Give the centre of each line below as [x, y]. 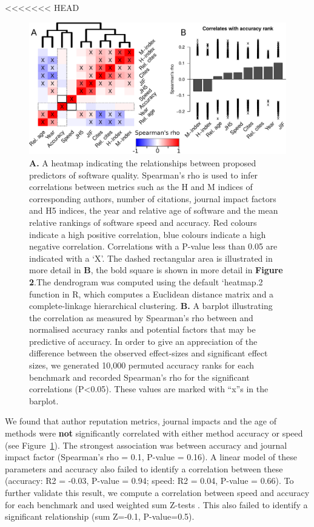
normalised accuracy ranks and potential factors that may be [142, 329]
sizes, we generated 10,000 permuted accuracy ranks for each [142, 365]
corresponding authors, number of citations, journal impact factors [153, 198]
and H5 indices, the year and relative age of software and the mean [154, 210]
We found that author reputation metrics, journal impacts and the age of [141, 421]
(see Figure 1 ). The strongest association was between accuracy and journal [146, 445]
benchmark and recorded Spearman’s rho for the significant [139, 377]
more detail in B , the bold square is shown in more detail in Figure [156, 270]
